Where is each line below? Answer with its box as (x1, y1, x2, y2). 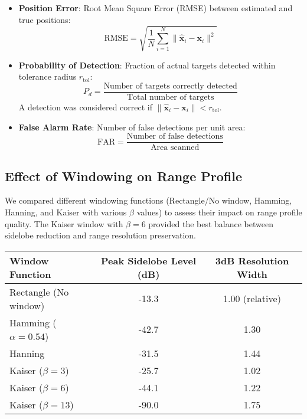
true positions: (18, 13, 71, 25)
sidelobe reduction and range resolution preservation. (5, 229, 197, 241)
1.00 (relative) (223, 292, 281, 306)
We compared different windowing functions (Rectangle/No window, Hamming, (5, 194, 292, 207)
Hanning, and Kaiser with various (5, 206, 127, 218)
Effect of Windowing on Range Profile (5, 166, 243, 185)
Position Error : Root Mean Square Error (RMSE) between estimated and (18, 2, 293, 14)
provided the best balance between (148, 217, 273, 230)
